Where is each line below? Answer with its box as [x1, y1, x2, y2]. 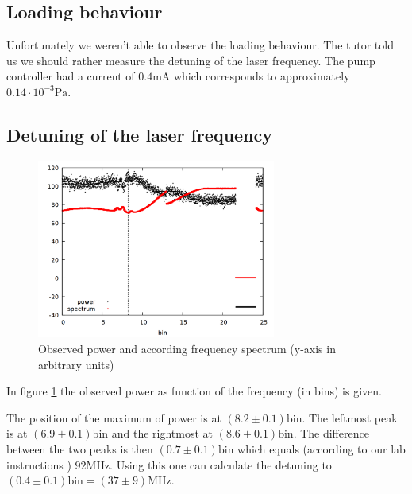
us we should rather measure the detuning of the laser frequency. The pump [6, 52, 375, 68]
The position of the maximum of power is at [6, 409, 221, 426]
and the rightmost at [111, 425, 214, 441]
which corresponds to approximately [173, 68, 350, 84]
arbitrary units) [38, 356, 114, 372]
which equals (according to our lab [237, 440, 406, 457]
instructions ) [6, 456, 71, 473]
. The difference [293, 425, 369, 441]
